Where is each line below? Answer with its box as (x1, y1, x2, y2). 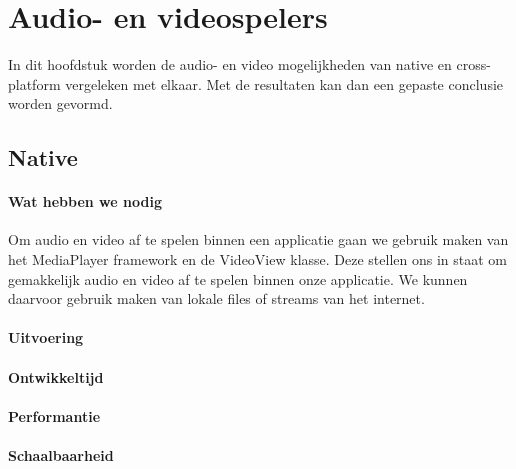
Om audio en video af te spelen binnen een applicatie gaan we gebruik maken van (8, 229, 509, 250)
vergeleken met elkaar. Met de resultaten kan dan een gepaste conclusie (65, 73, 504, 94)
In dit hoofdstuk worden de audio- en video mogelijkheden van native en (8, 54, 452, 75)
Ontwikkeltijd (8, 366, 104, 387)
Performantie (8, 405, 101, 426)
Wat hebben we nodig (8, 191, 162, 212)
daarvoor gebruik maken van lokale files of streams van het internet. (8, 288, 425, 309)
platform (8, 73, 61, 94)
